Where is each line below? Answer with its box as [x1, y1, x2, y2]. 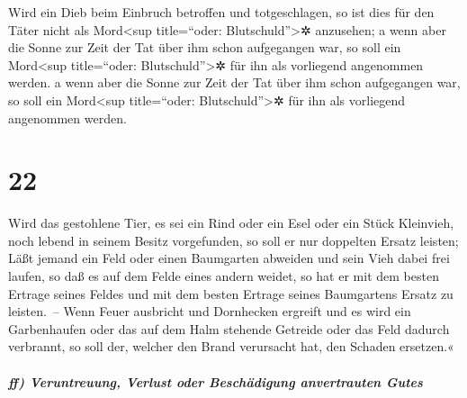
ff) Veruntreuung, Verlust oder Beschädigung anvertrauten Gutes [8, 372, 423, 391]
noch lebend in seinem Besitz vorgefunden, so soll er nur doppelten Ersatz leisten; [8, 231, 459, 249]
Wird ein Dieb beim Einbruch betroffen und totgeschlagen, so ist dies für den [8, 3, 435, 21]
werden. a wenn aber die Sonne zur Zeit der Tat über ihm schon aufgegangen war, [8, 73, 461, 92]
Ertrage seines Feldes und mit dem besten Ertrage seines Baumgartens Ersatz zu [8, 284, 454, 303]
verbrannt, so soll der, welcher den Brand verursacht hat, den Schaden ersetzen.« [8, 337, 454, 356]
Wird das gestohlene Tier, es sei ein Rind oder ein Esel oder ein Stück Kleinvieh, [8, 213, 454, 232]
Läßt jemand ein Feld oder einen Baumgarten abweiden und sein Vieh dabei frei [8, 249, 450, 267]
